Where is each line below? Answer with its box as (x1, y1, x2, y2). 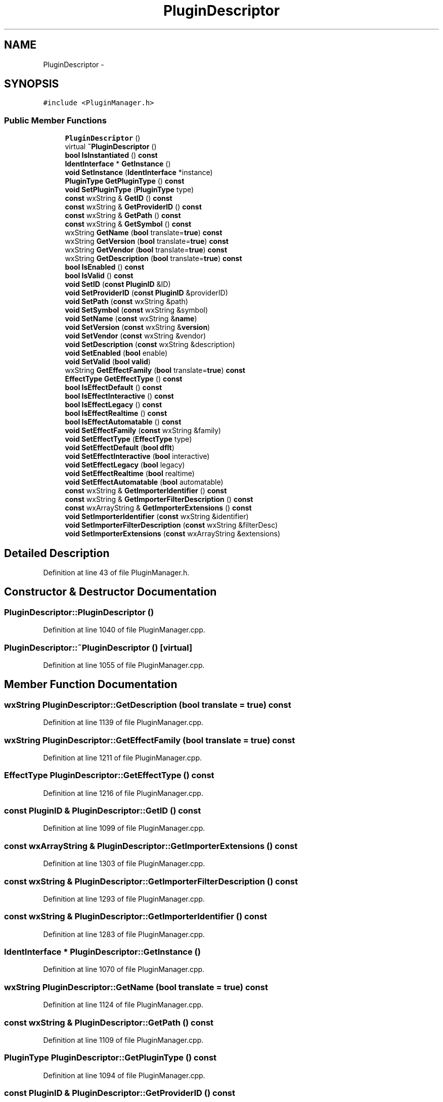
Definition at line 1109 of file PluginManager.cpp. (43, 1035, 204, 1044)
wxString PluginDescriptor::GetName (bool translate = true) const (4, 982, 268, 992)
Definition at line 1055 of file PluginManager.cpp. (43, 661, 205, 669)
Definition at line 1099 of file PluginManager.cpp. (43, 824, 205, 833)
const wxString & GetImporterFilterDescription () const (65, 495, 253, 504)
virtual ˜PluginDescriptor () (65, 142, 157, 151)
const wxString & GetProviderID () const (65, 202, 202, 211)
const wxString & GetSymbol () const (65, 220, 192, 229)
